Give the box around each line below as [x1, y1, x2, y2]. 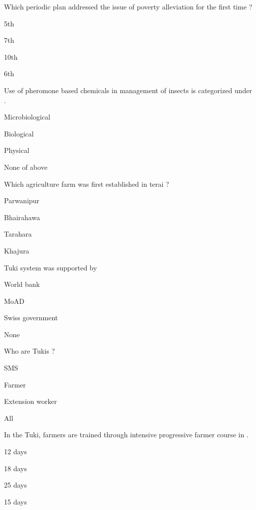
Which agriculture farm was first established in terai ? [4, 178, 169, 189]
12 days [4, 446, 27, 457]
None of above [4, 161, 48, 172]
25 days [4, 480, 27, 490]
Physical [4, 145, 29, 155]
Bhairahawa [4, 212, 40, 222]
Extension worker [4, 396, 57, 406]
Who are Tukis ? [4, 346, 55, 356]
